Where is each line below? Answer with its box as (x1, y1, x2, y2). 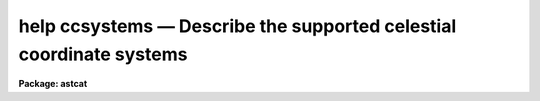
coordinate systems (18, 43, 188, 65)
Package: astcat (18, 78, 88, 90)
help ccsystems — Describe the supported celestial (18, 15, 457, 37)
